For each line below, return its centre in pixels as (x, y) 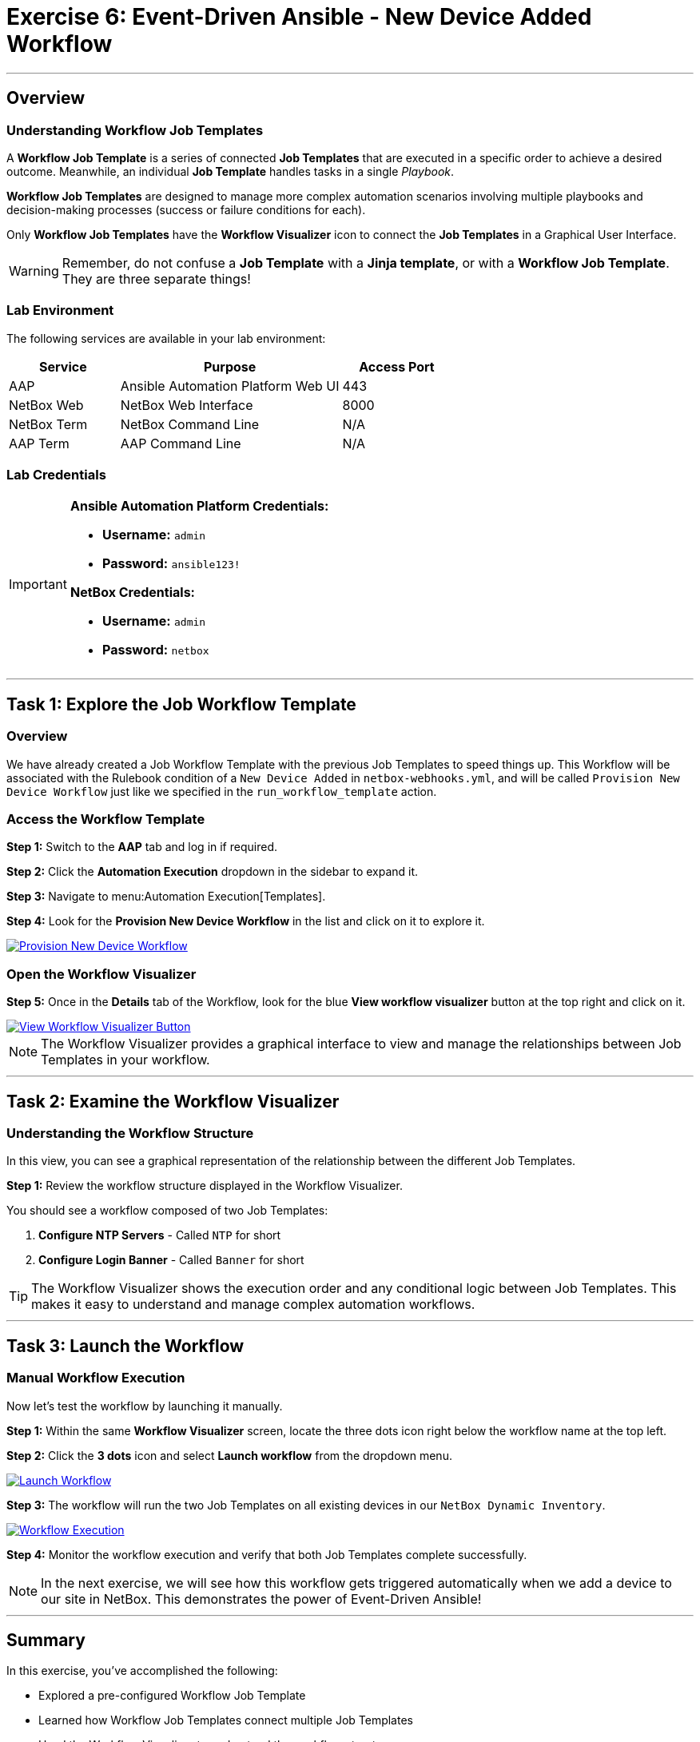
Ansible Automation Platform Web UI (230, 386)
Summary (46, 1641)
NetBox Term (48, 424)
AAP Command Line (181, 443)
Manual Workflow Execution (96, 1378)
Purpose (230, 366)
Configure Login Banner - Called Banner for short (171, 1260)
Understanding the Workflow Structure (130, 1133)
